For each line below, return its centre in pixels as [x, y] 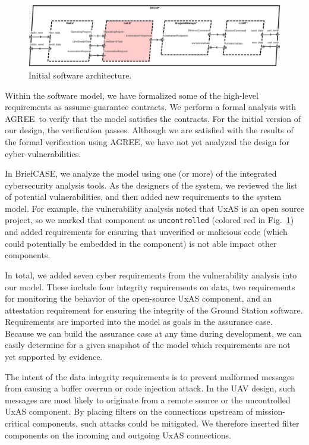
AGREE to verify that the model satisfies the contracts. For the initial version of [153, 118]
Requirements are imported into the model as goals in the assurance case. [139, 322]
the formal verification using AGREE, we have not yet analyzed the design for [147, 141]
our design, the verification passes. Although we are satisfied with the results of [149, 130]
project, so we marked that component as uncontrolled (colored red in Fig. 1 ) [149, 220]
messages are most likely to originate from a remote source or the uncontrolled [148, 399]
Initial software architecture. [80, 75]
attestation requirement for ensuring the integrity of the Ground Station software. [154, 310]
